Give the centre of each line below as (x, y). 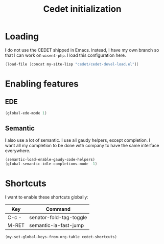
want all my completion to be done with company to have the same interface (82, 145)
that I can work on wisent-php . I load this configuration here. (66, 55)
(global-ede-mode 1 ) (26, 113)
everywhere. (18, 151)
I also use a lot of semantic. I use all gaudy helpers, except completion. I (78, 140)
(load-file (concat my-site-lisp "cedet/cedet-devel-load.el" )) (72, 64)
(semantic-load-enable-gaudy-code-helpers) (50, 159)
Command (58, 209)
